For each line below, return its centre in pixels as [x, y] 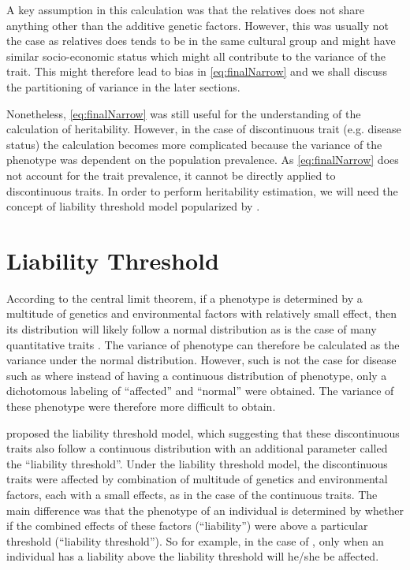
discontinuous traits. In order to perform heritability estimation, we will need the [202, 190]
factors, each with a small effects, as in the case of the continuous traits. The [192, 494]
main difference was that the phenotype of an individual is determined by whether [205, 510]
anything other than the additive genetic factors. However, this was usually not [198, 25]
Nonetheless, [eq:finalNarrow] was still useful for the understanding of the [184, 113]
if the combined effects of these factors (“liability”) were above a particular [187, 525]
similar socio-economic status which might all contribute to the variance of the [196, 56]
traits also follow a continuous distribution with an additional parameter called [197, 448]
